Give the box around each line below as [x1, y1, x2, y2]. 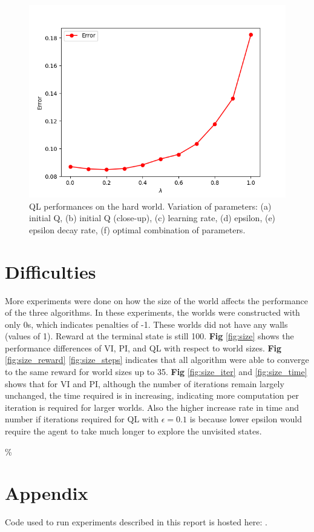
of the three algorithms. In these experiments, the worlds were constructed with [5, 306, 300, 319]
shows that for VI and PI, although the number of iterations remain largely [5, 377, 284, 390]
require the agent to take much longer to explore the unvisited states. [5, 425, 262, 437]
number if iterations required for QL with [5, 413, 159, 425]
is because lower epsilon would [189, 413, 303, 425]
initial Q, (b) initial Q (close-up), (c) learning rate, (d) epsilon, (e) [29, 211, 276, 224]
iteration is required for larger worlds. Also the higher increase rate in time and [5, 401, 299, 413]
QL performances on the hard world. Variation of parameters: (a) [29, 199, 272, 212]
